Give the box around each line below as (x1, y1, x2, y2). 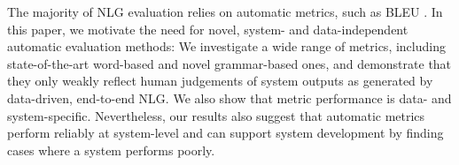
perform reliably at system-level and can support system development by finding (7, 124, 444, 142)
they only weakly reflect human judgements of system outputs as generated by (7, 71, 433, 90)
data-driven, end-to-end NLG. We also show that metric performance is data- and (7, 88, 452, 107)
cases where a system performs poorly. (7, 140, 215, 159)
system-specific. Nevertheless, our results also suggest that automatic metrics (7, 106, 425, 124)
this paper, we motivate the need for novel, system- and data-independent (7, 19, 408, 38)
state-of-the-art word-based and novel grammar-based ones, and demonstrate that (7, 54, 452, 72)
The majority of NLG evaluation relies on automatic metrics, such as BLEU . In (7, 3, 443, 20)
